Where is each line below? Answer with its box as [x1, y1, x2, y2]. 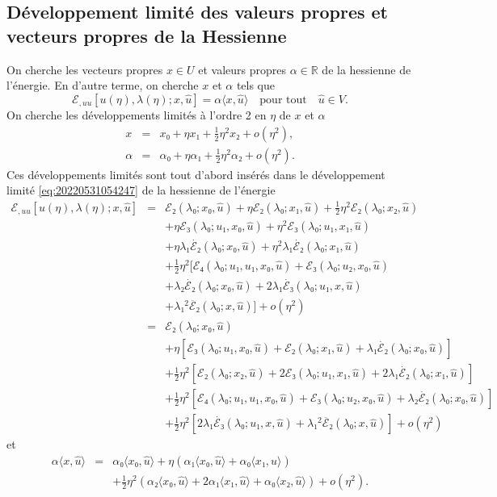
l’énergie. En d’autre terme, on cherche [6, 77, 199, 94]
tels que [236, 77, 276, 94]
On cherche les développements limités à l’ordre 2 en [6, 106, 267, 123]
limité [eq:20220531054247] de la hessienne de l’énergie [6, 182, 276, 198]
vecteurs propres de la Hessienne [6, 23, 287, 48]
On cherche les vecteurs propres [6, 61, 163, 77]
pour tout [259, 94, 307, 106]
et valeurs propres [198, 61, 287, 77]
